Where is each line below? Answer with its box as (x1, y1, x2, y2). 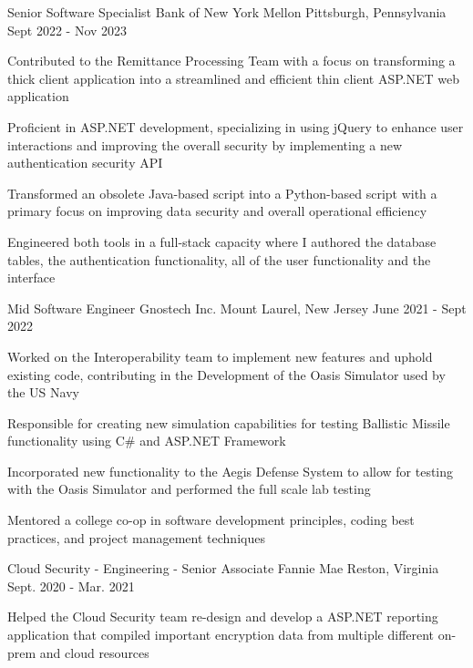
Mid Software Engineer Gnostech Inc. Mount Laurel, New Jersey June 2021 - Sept (7, 298, 467, 317)
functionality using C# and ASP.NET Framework (7, 431, 286, 450)
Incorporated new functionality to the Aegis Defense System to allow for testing (7, 461, 454, 480)
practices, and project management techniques (7, 528, 265, 547)
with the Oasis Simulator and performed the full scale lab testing (7, 479, 371, 498)
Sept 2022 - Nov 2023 (7, 20, 128, 39)
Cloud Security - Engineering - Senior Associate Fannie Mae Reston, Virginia (7, 559, 439, 578)
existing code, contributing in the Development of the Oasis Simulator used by (7, 365, 446, 384)
